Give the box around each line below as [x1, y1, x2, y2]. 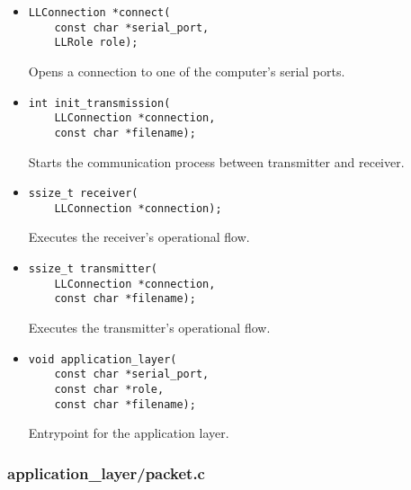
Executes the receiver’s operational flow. [28, 227, 250, 246]
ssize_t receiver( [28, 187, 138, 200]
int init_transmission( [28, 96, 171, 110]
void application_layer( [28, 352, 177, 366]
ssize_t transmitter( [28, 263, 157, 276]
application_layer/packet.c [7, 461, 205, 484]
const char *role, [54, 382, 165, 396]
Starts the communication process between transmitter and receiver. [28, 152, 405, 171]
